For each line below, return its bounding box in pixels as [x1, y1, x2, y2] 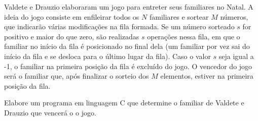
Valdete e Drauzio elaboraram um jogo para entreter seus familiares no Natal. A [4, 2, 253, 12]
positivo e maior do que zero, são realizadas [4, 31, 139, 41]
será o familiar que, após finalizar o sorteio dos [4, 71, 149, 81]
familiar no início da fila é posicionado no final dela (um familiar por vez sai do [4, 41, 250, 51]
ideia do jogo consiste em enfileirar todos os [4, 11, 139, 22]
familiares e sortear [149, 11, 209, 22]
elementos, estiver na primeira [160, 71, 253, 81]
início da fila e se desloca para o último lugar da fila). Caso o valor [4, 50, 211, 61]
